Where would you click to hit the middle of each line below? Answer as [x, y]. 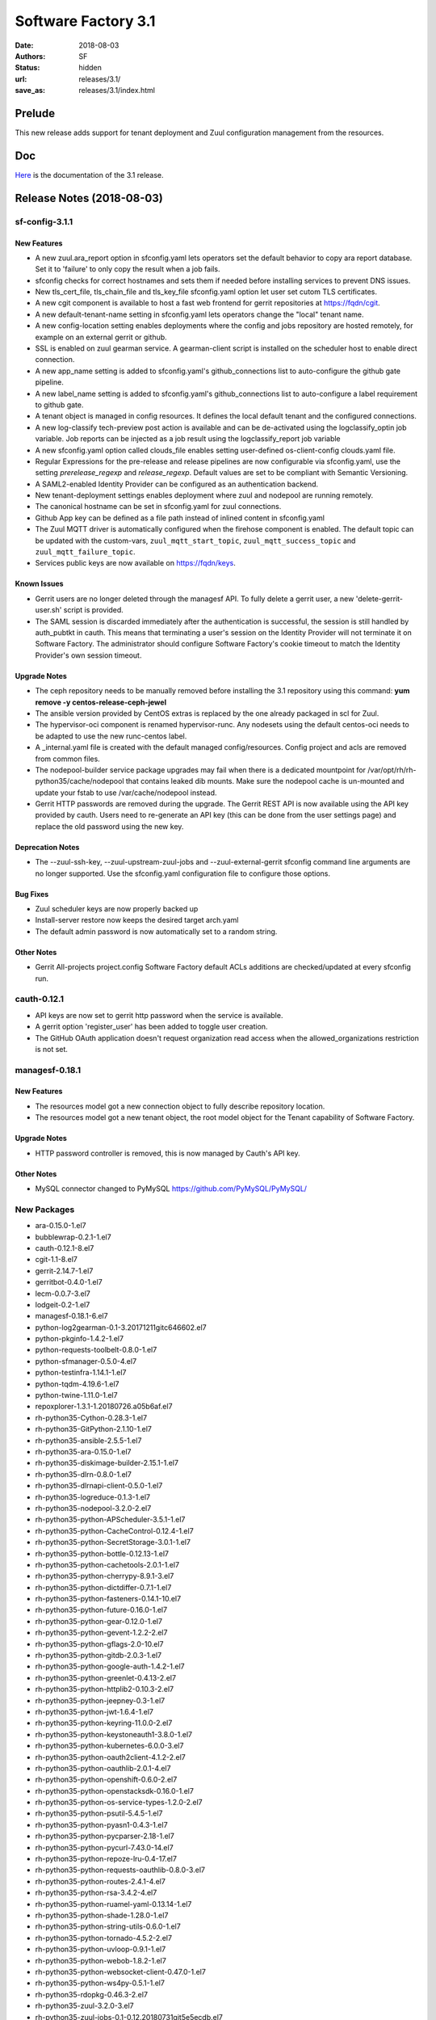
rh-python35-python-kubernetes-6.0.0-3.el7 [109, 1746]
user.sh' [48, 610]
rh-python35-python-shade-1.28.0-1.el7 [102, 1915]
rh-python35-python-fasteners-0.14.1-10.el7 [108, 1599]
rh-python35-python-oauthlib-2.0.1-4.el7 [103, 1768]
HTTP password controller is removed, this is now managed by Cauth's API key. [168, 1153]
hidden [90, 68]
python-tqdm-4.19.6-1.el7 [78, 1384]
